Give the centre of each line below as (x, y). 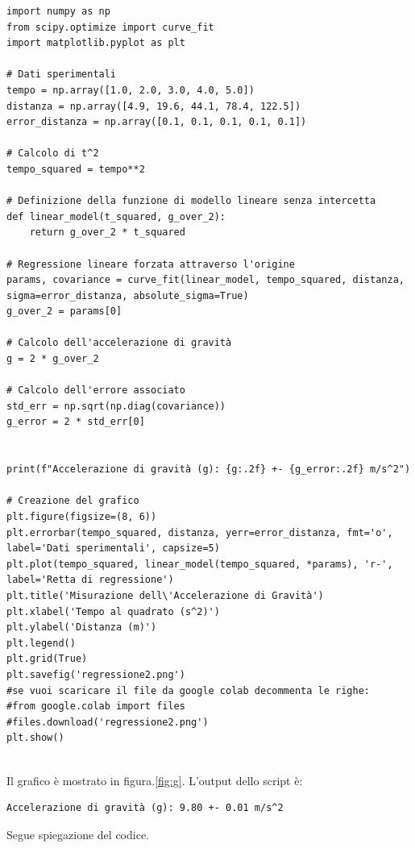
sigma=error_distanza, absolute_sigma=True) (128, 295)
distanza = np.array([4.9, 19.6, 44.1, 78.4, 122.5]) (154, 106)
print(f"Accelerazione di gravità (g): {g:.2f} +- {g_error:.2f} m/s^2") (209, 470)
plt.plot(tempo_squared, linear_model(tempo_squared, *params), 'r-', (200, 564)
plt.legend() (41, 643)
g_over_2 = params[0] (64, 312)
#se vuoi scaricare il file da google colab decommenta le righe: (189, 690)
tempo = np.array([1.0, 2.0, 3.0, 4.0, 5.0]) (131, 90)
